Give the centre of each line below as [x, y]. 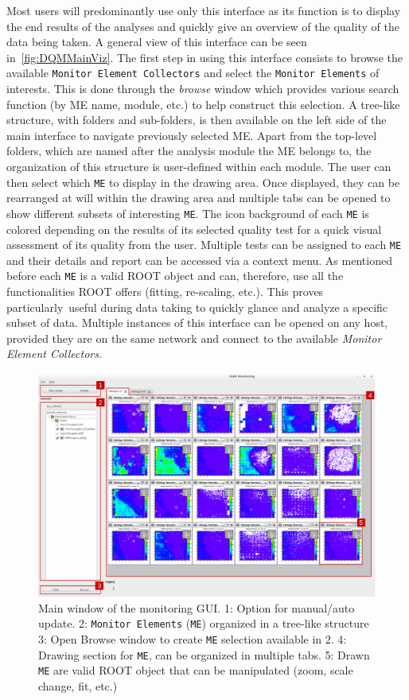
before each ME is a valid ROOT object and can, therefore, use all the [175, 276]
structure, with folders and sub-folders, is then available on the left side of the [197, 120]
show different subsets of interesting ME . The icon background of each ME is [188, 213]
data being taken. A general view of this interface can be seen [157, 42]
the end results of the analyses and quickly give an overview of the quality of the [203, 26]
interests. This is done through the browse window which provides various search [203, 89]
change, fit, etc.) [78, 685]
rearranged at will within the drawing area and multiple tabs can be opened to [199, 198]
